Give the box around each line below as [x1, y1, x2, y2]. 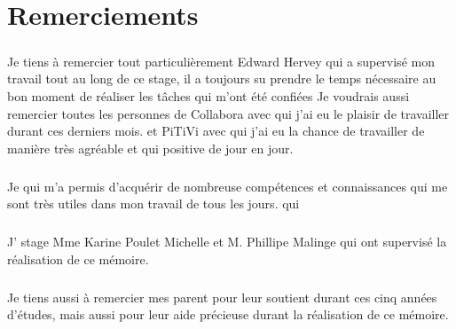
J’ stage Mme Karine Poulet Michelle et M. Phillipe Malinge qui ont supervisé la [7, 232, 447, 251]
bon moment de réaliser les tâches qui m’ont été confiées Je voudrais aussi [7, 86, 410, 105]
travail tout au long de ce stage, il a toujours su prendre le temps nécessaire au [7, 69, 436, 88]
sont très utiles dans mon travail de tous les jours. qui [7, 194, 300, 213]
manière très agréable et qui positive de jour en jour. [7, 138, 294, 157]
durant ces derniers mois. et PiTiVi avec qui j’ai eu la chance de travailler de [7, 121, 425, 140]
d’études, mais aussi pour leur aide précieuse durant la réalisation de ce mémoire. [7, 305, 449, 324]
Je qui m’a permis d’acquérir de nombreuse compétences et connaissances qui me [7, 176, 448, 195]
